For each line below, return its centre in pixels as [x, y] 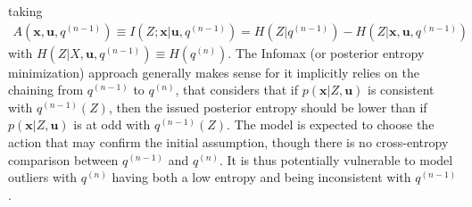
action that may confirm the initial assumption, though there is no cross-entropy [228, 142]
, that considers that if [237, 90]
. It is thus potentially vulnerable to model [336, 159]
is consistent [401, 90]
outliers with [43, 177]
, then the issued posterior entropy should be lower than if [268, 107]
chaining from [46, 90]
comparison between [63, 159]
